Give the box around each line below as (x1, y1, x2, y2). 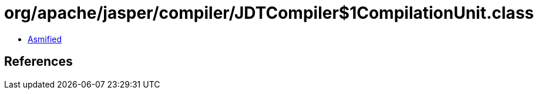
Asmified (28, 33, 62, 44)
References (4, 54, 73, 69)
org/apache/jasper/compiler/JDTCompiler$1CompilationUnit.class (4, 3, 534, 23)
